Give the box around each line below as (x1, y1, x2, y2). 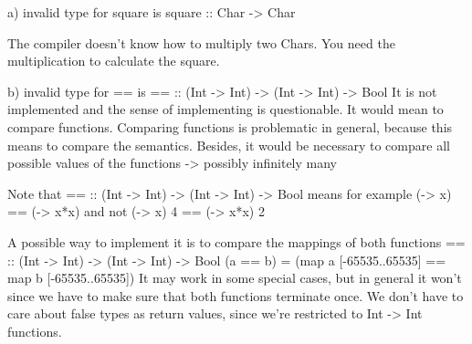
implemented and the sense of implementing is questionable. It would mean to (7, 99, 444, 119)
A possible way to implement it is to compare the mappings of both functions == (7, 232, 466, 251)
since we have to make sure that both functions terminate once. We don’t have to (7, 286, 464, 305)
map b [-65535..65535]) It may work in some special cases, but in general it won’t (7, 268, 462, 287)
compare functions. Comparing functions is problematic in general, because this (7, 117, 453, 136)
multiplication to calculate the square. (7, 51, 220, 70)
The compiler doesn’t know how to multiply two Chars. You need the (7, 33, 395, 52)
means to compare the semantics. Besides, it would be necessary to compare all (7, 135, 450, 154)
